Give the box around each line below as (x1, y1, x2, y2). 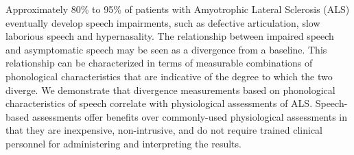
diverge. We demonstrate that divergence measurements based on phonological (5, 82, 335, 97)
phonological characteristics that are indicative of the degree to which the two (5, 69, 333, 83)
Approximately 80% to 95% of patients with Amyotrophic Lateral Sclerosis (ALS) (5, 2, 350, 16)
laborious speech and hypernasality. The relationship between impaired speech (5, 29, 334, 43)
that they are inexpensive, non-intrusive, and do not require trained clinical (5, 123, 323, 137)
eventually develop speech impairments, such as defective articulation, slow (5, 15, 320, 29)
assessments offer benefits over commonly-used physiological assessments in (32, 109, 348, 123)
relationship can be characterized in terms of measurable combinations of (5, 56, 313, 70)
